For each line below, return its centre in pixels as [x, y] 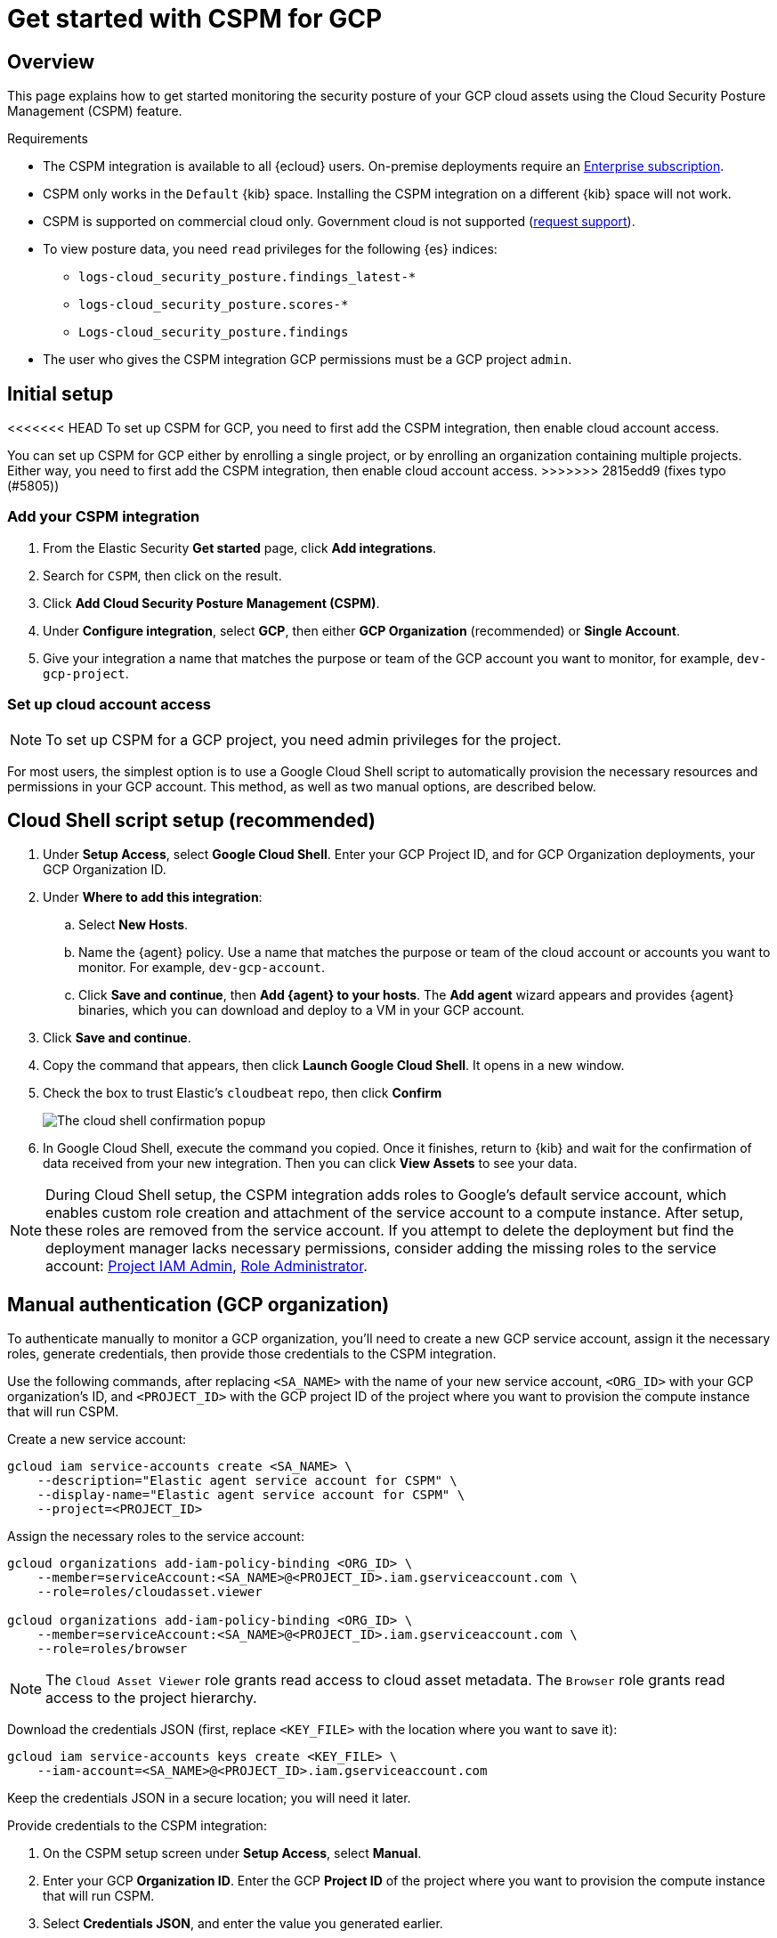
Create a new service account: [97, 1439]
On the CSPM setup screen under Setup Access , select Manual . [232, 1853]
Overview [51, 61]
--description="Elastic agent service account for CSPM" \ [247, 1481]
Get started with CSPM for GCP [195, 19]
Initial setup [61, 393]
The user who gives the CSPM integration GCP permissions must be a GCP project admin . [308, 360]
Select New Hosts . [134, 925]
